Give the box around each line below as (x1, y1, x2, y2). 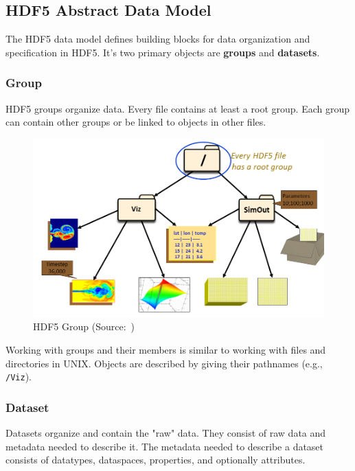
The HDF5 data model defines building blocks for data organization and (5, 32, 310, 46)
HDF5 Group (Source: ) (33, 319, 135, 334)
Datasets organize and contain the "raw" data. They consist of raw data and (5, 426, 326, 440)
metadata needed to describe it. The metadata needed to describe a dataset (5, 439, 324, 453)
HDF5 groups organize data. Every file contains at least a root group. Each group (5, 101, 350, 115)
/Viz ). (5, 369, 32, 384)
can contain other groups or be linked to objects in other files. (5, 115, 266, 129)
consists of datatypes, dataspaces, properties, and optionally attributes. (5, 452, 306, 467)
